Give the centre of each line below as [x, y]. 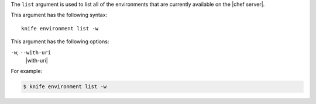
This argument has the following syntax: [59, 15]
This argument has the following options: [60, 41]
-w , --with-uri [31, 52]
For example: [27, 71]
